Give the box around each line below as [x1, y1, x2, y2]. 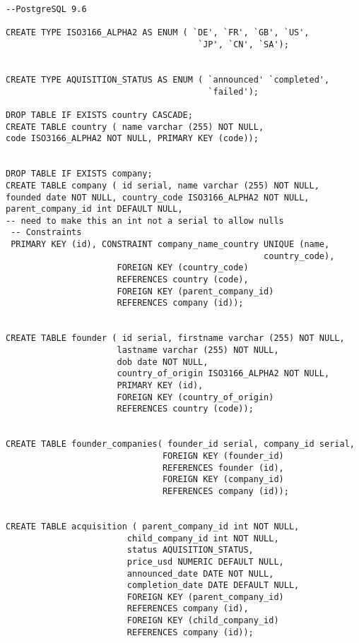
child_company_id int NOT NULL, [126, 533, 279, 543]
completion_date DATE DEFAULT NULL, [126, 580, 300, 591]
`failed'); [208, 86, 259, 97]
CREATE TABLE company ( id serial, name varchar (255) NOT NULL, [6, 180, 319, 191]
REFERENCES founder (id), [162, 462, 284, 473]
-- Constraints [11, 227, 82, 238]
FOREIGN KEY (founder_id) [162, 450, 284, 461]
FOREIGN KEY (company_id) [162, 474, 284, 485]
